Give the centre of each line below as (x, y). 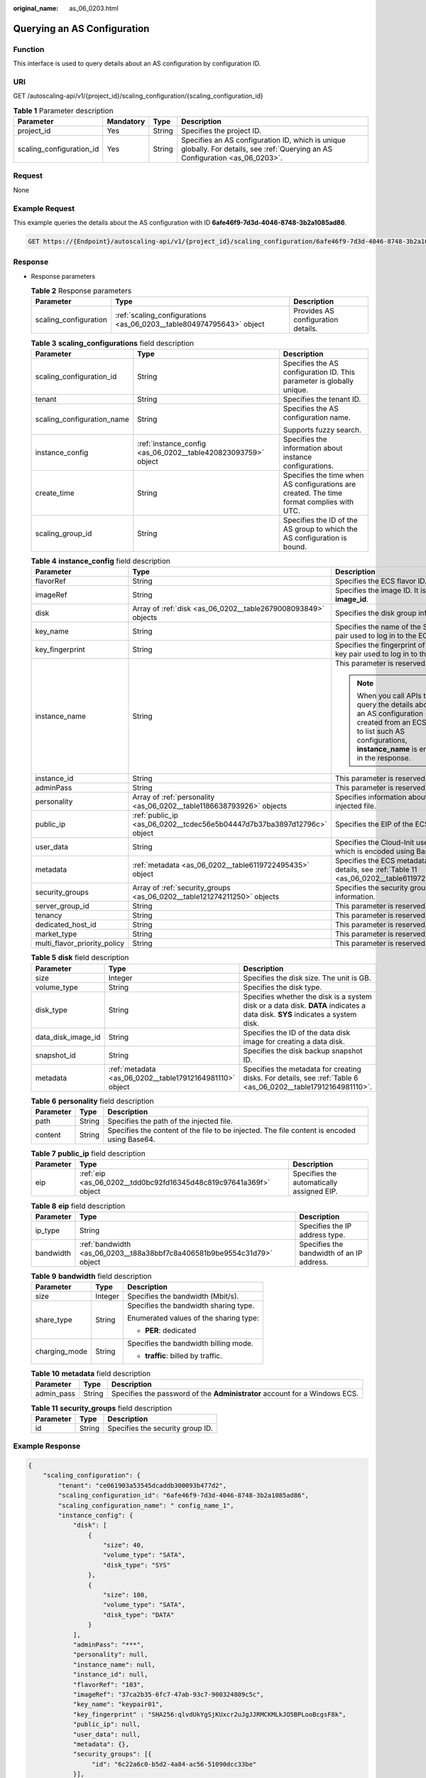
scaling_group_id (64, 533)
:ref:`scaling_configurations (160, 315)
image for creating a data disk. (294, 1041)
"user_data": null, (107, 1734)
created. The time (313, 493)
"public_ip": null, (107, 1724)
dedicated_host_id (66, 925)
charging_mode (61, 1351)
